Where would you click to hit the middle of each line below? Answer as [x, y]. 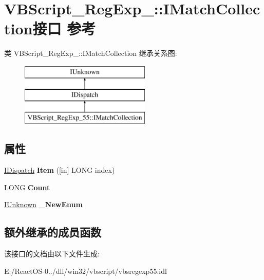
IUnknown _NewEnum [43, 204]
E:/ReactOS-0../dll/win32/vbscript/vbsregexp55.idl [86, 271]
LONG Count [27, 187]
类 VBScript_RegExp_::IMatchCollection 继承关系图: [91, 53]
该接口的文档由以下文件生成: [52, 254]
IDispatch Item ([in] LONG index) [60, 170]
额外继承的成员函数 [53, 232]
